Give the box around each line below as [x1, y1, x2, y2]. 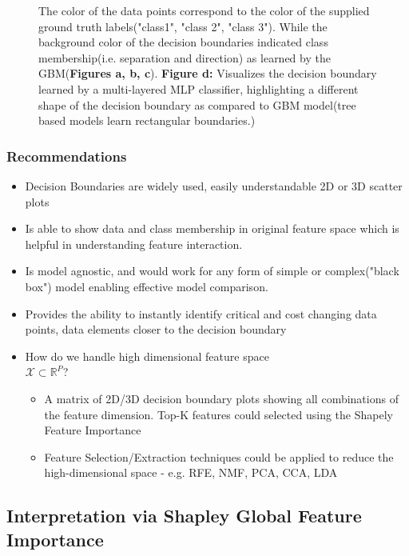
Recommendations [6, 146, 127, 166]
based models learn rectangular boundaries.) [38, 112, 256, 129]
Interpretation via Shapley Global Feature [6, 503, 362, 528]
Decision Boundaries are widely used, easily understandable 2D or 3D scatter [25, 177, 403, 194]
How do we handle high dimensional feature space [25, 347, 269, 364]
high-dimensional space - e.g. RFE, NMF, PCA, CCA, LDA [44, 464, 338, 481]
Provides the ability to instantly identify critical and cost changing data [25, 305, 377, 322]
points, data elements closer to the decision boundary [25, 321, 287, 338]
